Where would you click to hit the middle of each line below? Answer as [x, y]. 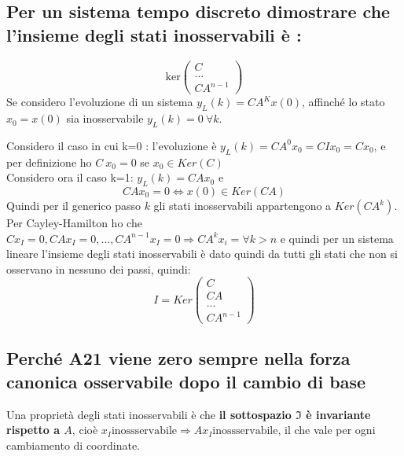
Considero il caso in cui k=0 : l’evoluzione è [112, 145]
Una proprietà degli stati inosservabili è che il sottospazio [149, 414]
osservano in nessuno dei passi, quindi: [99, 268]
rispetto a [33, 430]
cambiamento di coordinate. [73, 445]
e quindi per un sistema [337, 238]
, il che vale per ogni [327, 430]
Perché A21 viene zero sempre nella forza [178, 358]
